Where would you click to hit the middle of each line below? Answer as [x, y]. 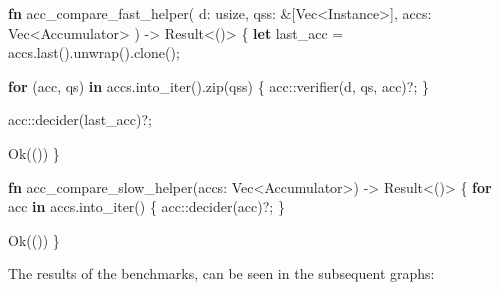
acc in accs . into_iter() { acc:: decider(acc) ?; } [146, 206]
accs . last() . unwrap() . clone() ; [94, 52]
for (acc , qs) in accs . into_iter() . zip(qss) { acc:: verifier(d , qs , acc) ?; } [218, 85]
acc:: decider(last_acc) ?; [80, 119]
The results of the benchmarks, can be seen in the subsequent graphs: [221, 273]
